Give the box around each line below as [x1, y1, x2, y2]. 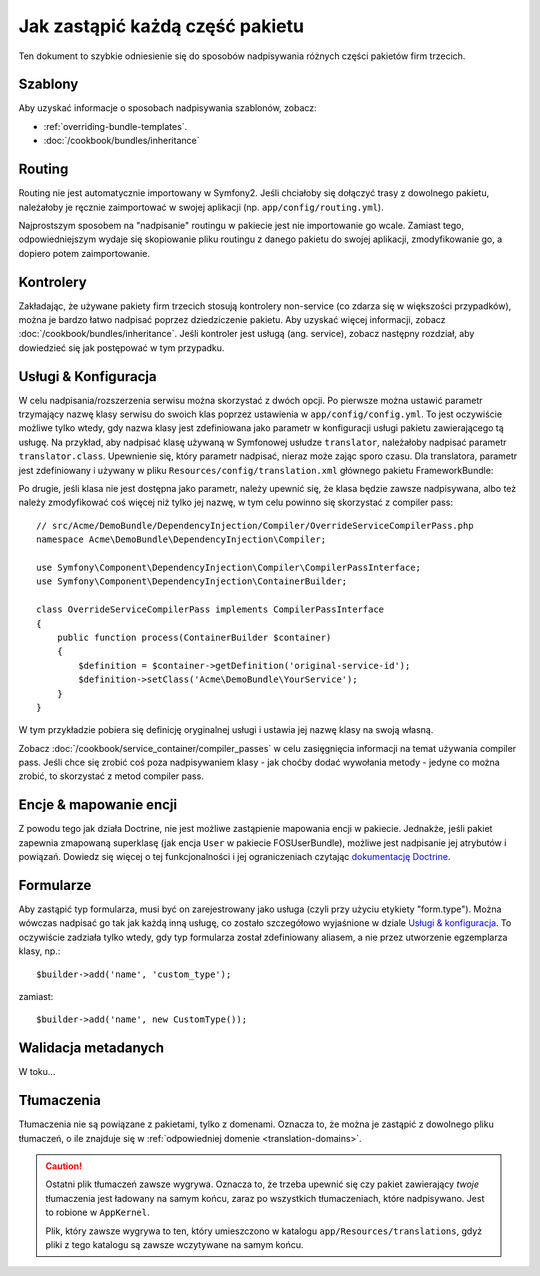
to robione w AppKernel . [45, 1206, 150, 1219]
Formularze [18, 876, 92, 894]
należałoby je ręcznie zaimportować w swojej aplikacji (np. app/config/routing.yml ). [18, 201, 384, 213]
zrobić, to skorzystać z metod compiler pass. [18, 770, 204, 782]
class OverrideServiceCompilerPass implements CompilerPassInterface [36, 604, 385, 615]
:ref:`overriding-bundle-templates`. [43, 120, 188, 132]
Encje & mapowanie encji [18, 796, 178, 814]
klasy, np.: [18, 945, 61, 957]
